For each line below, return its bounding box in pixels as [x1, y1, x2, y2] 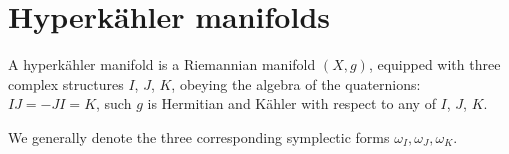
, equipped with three [368, 54, 501, 75]
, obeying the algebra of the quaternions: [171, 73, 421, 94]
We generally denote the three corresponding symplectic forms [8, 126, 390, 147]
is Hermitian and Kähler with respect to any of [147, 93, 436, 114]
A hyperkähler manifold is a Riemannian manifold [8, 54, 316, 75]
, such [96, 93, 132, 114]
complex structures [8, 73, 124, 94]
